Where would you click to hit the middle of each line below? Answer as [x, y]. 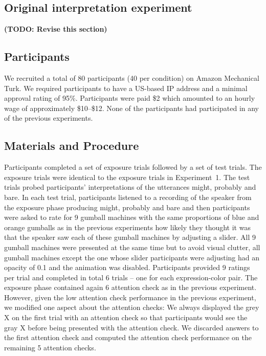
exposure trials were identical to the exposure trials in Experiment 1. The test [127, 177]
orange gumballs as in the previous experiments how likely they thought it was [127, 227]
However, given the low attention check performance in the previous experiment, [130, 297]
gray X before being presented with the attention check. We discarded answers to [131, 327]
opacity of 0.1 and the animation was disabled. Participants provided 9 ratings [127, 267]
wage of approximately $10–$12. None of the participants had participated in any [132, 108]
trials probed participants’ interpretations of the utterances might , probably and [130, 187]
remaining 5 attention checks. [50, 347]
